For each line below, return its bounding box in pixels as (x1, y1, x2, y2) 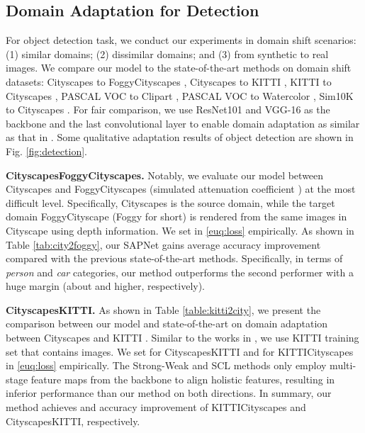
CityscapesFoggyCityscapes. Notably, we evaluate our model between (6, 167, 324, 182)
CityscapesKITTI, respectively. (6, 413, 140, 428)
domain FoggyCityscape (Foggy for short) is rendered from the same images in (6, 209, 347, 224)
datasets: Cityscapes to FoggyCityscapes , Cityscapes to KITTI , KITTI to (6, 74, 332, 89)
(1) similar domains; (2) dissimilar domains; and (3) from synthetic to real (6, 46, 329, 61)
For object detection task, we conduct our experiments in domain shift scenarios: (6, 33, 356, 47)
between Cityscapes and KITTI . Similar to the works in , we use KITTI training (6, 330, 359, 345)
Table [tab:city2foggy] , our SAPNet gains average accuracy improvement (6, 237, 321, 252)
